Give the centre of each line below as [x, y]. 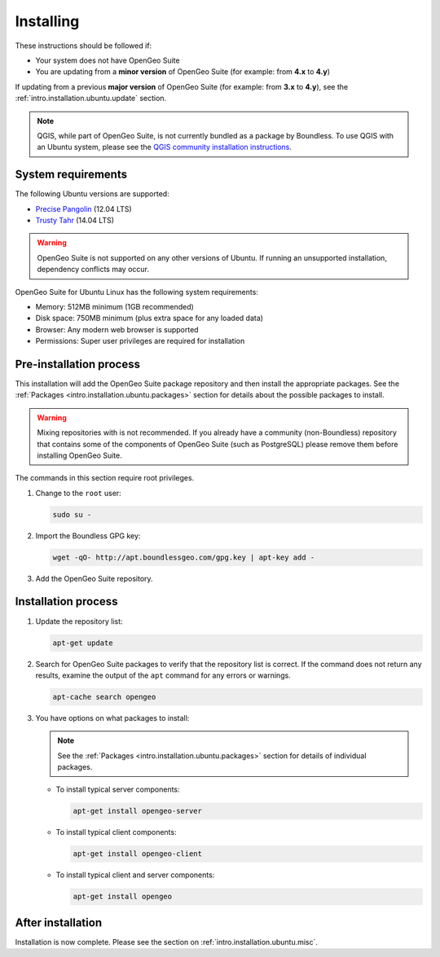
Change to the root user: [78, 493]
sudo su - [72, 514]
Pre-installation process [77, 364]
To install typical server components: [118, 789]
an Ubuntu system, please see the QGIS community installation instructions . [165, 147]
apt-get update [83, 643]
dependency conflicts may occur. [93, 270]
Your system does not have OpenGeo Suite [108, 60]
